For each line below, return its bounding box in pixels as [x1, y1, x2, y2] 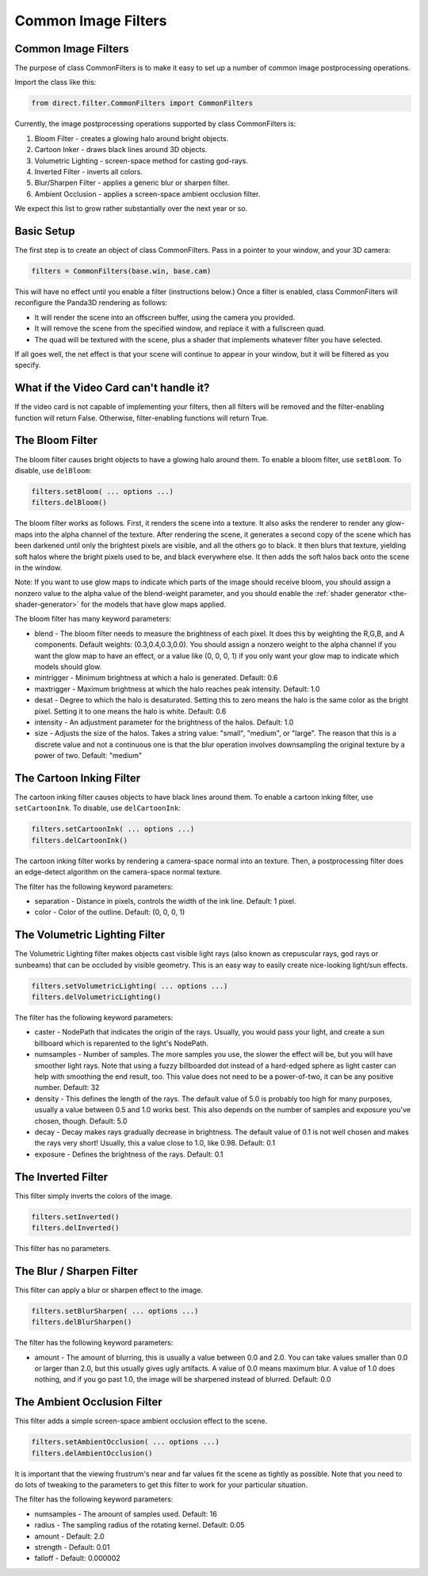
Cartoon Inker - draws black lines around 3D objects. [34, 145, 208, 155]
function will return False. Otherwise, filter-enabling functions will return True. [14, 413, 269, 423]
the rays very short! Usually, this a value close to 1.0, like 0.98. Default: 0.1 [34, 1138, 276, 1148]
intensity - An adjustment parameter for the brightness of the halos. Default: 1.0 [34, 717, 294, 727]
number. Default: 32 [34, 1083, 100, 1092]
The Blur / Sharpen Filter [14, 1264, 138, 1278]
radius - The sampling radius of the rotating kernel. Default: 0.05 [34, 1521, 245, 1530]
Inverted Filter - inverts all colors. [34, 166, 143, 176]
